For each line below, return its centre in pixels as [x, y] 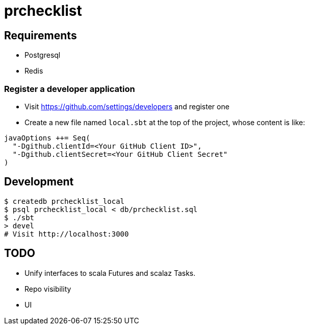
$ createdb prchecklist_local [65, 201]
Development [39, 182]
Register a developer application [70, 89]
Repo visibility [48, 289]
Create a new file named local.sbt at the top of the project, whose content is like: [165, 122]
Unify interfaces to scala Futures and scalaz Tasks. [110, 273]
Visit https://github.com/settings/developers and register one [127, 106]
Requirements [41, 35]
